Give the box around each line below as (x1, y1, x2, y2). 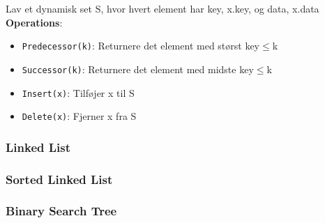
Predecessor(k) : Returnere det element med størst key (22, 38, 260, 53)
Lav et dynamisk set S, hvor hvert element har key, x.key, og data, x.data (6, 1, 319, 15)
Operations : (6, 15, 63, 29)
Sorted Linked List (6, 170, 113, 187)
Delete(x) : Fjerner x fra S (22, 109, 137, 123)
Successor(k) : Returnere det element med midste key (22, 61, 254, 76)
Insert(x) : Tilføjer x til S (22, 85, 135, 100)
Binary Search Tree (6, 202, 117, 220)
